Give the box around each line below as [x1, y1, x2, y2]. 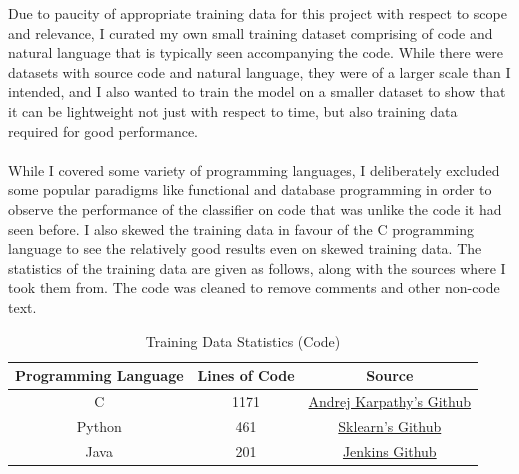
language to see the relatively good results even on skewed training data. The [8, 238, 482, 259]
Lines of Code [197, 365, 295, 386]
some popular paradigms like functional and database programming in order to [8, 179, 492, 200]
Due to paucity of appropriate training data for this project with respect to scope [8, 3, 507, 23]
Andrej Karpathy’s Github [308, 390, 472, 411]
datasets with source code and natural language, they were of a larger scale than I [8, 61, 511, 82]
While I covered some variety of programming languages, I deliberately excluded [8, 159, 500, 180]
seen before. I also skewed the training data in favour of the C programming [8, 218, 474, 239]
